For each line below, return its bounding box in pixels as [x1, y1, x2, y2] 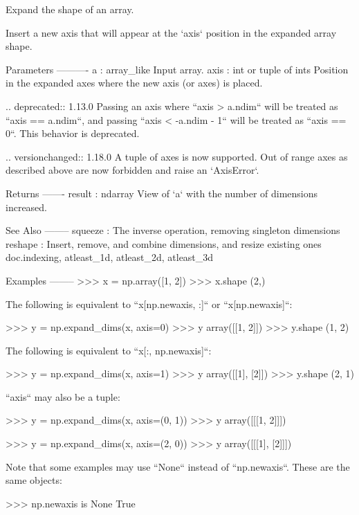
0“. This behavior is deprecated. [6, 126, 140, 141]
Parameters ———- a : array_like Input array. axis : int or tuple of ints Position [6, 62, 349, 76]
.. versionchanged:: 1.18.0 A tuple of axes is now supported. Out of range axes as [6, 149, 348, 163]
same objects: [6, 473, 62, 487]
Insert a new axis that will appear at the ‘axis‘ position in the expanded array [6, 25, 337, 39]
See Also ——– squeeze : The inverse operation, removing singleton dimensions [6, 223, 340, 237]
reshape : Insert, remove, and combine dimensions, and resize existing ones [6, 236, 322, 251]
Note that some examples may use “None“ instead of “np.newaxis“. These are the [6, 459, 350, 473]
